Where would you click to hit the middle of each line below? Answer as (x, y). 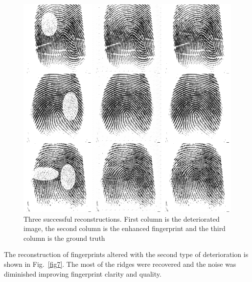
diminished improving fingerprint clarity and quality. (83, 273)
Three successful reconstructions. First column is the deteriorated (122, 218)
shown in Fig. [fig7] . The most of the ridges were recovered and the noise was (120, 264)
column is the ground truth (64, 238)
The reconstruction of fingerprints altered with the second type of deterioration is (126, 254)
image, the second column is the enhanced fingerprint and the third (125, 228)
